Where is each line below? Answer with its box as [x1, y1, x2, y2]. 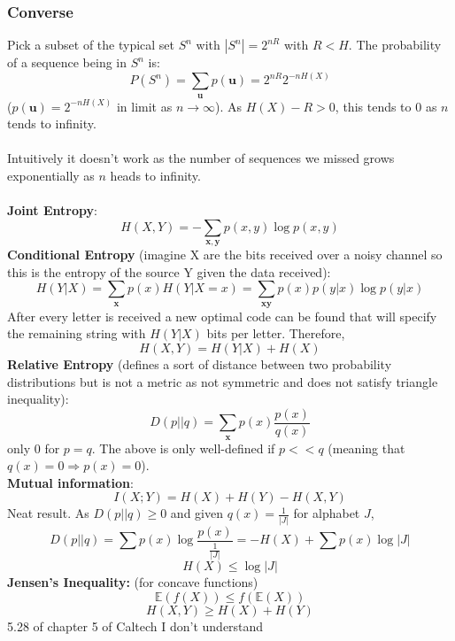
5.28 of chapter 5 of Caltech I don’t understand [7, 617, 264, 636]
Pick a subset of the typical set [7, 35, 175, 54]
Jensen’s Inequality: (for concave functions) [7, 573, 258, 591]
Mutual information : [7, 473, 134, 491]
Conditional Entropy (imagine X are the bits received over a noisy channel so [7, 245, 443, 264]
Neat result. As [7, 504, 89, 522]
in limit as [116, 97, 173, 115]
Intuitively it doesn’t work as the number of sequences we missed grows [7, 149, 395, 167]
